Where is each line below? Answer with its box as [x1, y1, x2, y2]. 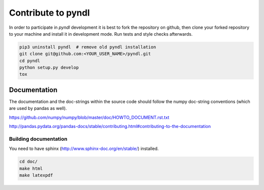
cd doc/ [19, 159, 38, 165]
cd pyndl [19, 58, 41, 63]
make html [19, 166, 43, 171]
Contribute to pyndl [9, 7, 90, 18]
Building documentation [9, 135, 68, 142]
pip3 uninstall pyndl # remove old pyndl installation [19, 44, 156, 50]
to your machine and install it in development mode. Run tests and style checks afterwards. [9, 31, 193, 37]
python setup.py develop [19, 65, 79, 70]
